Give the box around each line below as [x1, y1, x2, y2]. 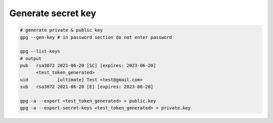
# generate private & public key [20, 27, 103, 33]
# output [20, 56, 42, 61]
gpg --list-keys [20, 49, 61, 54]
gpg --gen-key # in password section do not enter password [20, 34, 172, 40]
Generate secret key [9, 8, 97, 19]
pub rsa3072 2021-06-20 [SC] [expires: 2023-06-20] [20, 63, 156, 68]
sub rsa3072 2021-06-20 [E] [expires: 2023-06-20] [20, 84, 154, 90]
